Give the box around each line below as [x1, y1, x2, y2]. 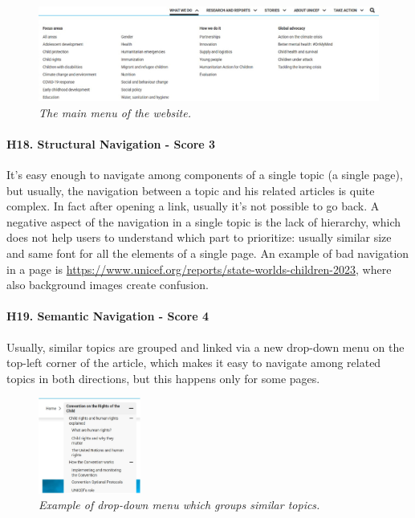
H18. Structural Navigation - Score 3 [6, 135, 216, 152]
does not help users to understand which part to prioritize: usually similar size [6, 229, 392, 246]
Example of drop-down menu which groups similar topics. [39, 496, 320, 513]
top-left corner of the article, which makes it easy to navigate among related [6, 354, 381, 371]
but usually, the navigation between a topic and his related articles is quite [6, 182, 375, 198]
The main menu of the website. [39, 104, 192, 120]
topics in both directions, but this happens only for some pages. [6, 369, 320, 386]
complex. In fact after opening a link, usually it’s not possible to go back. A [6, 198, 380, 214]
